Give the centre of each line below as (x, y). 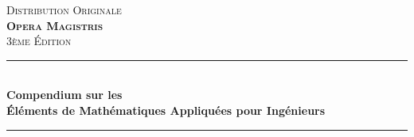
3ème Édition (39, 41)
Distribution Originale (64, 10)
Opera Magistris (55, 25)
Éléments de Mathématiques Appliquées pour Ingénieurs (166, 110)
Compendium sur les (64, 95)
